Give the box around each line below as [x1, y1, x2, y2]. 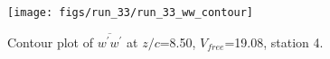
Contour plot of [7, 32, 93, 51]
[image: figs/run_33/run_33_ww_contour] [7, 6, 254, 19]
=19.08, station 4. [224, 32, 324, 51]
